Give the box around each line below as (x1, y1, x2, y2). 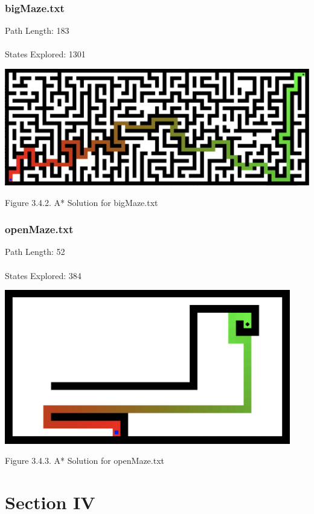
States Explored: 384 (5, 269, 82, 281)
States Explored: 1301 (5, 48, 86, 60)
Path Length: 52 (5, 245, 65, 258)
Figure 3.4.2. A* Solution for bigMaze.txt (5, 196, 158, 208)
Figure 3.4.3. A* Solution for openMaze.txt (5, 454, 164, 467)
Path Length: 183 (5, 24, 69, 37)
